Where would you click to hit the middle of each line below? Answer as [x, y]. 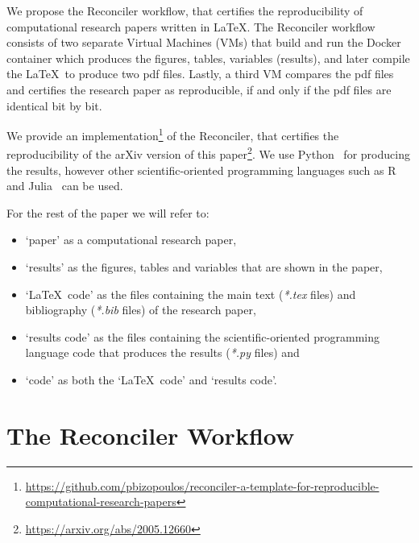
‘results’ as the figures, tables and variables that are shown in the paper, [204, 267]
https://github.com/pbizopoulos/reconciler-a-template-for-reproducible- [202, 485]
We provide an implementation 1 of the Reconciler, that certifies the [173, 134]
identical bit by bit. [54, 105]
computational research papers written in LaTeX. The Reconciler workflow [191, 26]
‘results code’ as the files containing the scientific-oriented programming [202, 336]
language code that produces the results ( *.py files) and [162, 352]
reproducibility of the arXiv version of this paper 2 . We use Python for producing [208, 153]
